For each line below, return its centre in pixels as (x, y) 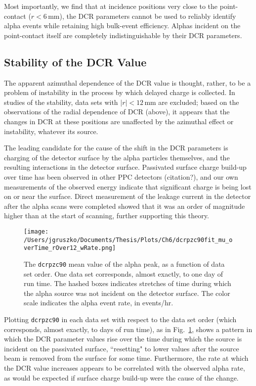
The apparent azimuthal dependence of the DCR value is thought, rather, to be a (128, 82)
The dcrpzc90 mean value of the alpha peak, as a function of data (124, 264)
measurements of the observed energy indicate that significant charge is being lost (128, 186)
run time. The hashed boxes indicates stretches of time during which (128, 283)
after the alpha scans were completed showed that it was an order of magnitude (125, 206)
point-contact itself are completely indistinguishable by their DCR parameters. (123, 35)
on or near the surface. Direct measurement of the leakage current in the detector (128, 196)
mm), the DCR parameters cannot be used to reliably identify (142, 16)
